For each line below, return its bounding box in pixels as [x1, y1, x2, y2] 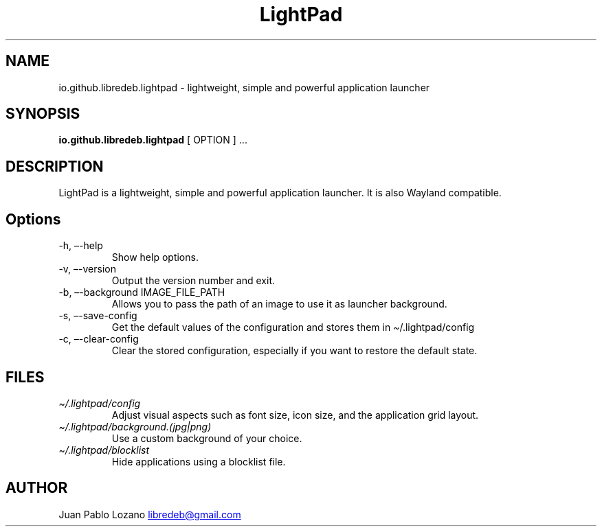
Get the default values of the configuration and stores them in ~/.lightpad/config [111, 321, 475, 334]
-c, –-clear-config [58, 333, 139, 345]
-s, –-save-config [58, 310, 137, 322]
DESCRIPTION [5, 157, 104, 175]
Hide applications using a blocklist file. [111, 455, 286, 467]
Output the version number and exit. [111, 275, 275, 287]
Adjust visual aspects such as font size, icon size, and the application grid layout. [111, 408, 479, 421]
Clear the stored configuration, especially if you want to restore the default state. [111, 345, 478, 357]
